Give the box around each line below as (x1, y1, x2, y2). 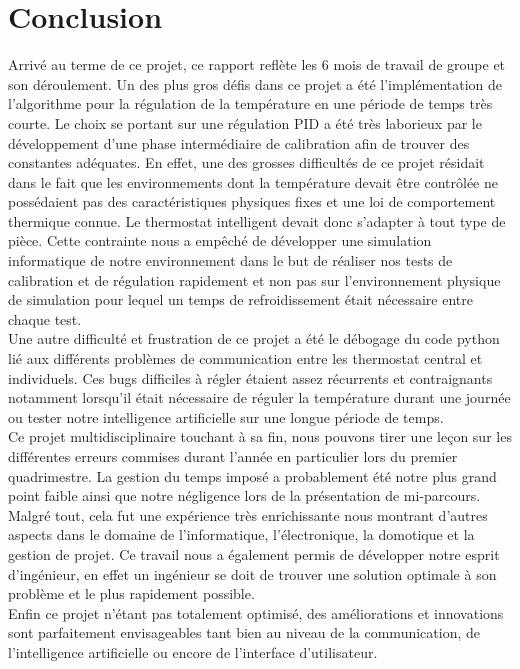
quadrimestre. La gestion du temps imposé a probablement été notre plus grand (8, 465, 497, 486)
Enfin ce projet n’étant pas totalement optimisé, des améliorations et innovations (8, 602, 504, 623)
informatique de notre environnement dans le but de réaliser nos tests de (8, 250, 453, 271)
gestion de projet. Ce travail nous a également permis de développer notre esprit (8, 543, 500, 564)
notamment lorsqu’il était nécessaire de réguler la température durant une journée (8, 387, 511, 408)
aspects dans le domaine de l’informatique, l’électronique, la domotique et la (8, 524, 475, 545)
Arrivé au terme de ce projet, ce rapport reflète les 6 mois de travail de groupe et (8, 54, 506, 75)
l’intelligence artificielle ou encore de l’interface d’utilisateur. (8, 641, 378, 662)
